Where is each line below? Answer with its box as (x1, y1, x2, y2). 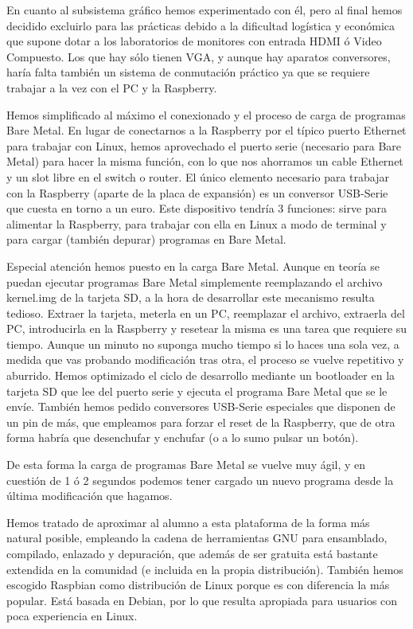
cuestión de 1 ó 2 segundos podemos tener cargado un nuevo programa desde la (6, 471, 394, 488)
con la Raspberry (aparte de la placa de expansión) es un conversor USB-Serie (6, 184, 388, 201)
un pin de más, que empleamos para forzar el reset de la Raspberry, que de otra (6, 413, 395, 430)
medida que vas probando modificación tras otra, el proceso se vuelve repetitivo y (6, 351, 404, 368)
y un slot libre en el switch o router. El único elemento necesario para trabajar (6, 168, 389, 185)
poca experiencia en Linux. (6, 608, 138, 624)
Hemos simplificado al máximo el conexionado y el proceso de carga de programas (6, 106, 406, 123)
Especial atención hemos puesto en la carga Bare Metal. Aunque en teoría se (6, 257, 380, 274)
